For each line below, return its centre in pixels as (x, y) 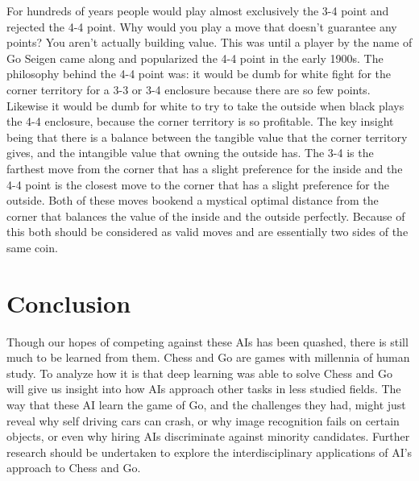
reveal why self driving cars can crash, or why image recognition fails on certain (203, 420)
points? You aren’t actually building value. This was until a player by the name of (209, 42)
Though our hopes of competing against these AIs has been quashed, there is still (207, 341)
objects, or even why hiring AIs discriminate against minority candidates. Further (208, 436)
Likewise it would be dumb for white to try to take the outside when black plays (205, 105)
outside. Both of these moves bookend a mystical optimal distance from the (193, 200)
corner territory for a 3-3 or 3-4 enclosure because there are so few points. (189, 89)
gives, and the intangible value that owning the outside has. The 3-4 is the (190, 153)
